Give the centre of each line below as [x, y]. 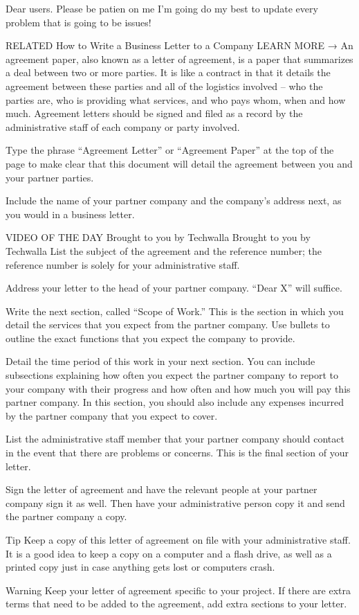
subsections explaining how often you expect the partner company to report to [172, 375]
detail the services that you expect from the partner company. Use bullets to [168, 324]
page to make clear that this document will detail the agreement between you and [179, 163]
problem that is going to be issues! [79, 22]
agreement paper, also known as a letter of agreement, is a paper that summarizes [179, 59]
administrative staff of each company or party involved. [123, 126]
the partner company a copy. [66, 516]
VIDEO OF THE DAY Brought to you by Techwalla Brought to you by [158, 237]
